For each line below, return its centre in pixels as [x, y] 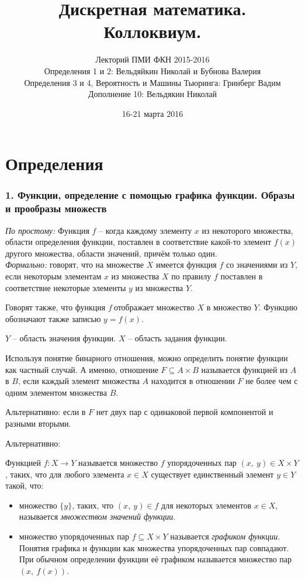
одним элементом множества [56, 392]
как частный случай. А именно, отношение [82, 369]
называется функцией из [245, 369]
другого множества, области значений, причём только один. [111, 253]
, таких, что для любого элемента [65, 474]
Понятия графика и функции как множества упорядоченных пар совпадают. [154, 547]
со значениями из [257, 264]
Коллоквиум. [152, 31]
